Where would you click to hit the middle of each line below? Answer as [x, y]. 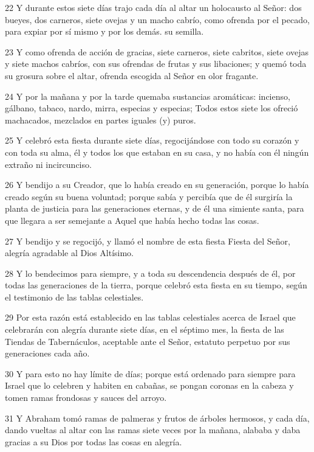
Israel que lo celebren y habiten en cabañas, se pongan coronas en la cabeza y [149, 385]
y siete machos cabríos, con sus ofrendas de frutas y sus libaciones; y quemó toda [156, 64]
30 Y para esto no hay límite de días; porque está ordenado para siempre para [150, 373]
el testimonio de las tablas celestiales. [74, 297]
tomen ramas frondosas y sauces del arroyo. [86, 398]
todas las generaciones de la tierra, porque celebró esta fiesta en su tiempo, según [156, 285]
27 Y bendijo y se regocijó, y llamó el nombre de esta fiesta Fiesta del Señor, [148, 241]
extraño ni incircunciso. [48, 164]
